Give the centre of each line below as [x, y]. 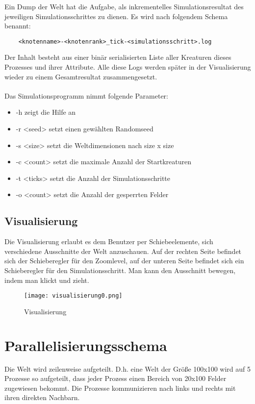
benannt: [18, 26]
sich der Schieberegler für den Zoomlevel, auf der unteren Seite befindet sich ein [124, 261]
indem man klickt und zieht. [47, 280]
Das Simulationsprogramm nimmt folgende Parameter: [86, 95]
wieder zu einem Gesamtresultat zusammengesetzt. [81, 76]
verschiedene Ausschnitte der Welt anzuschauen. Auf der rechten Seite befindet [123, 251]
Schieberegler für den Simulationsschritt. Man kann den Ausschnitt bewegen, [120, 270]
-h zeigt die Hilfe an [46, 112]
